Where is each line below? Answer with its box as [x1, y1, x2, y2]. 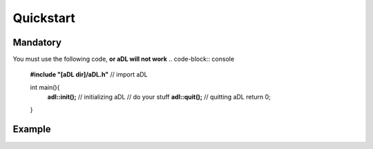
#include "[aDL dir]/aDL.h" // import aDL [30, 70, 148, 79]
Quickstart [12, 10, 76, 26]
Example [12, 123, 51, 135]
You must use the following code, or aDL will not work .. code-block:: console [12, 55, 235, 63]
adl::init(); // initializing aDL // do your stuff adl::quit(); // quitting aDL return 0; [47, 93, 271, 101]
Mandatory [12, 37, 62, 48]
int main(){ [30, 83, 60, 91]
